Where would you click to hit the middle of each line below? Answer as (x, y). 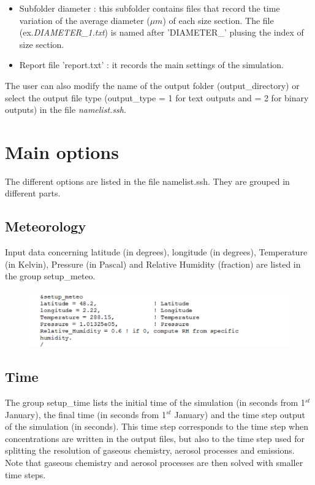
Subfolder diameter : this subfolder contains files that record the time (150, 8)
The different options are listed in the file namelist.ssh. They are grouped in (147, 181)
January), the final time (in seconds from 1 (85, 414)
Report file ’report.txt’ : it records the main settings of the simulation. (152, 65)
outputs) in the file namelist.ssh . (66, 110)
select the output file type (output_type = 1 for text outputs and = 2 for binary (157, 97)
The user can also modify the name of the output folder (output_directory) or (152, 85)
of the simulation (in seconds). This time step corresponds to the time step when (157, 426)
